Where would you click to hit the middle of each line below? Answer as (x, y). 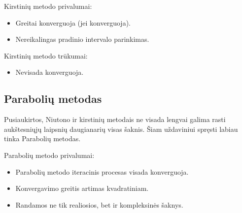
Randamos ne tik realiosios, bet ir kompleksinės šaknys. (99, 204)
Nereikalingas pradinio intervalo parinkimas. (82, 39)
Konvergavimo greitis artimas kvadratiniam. (82, 188)
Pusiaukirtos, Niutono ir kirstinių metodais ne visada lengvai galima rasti (115, 119)
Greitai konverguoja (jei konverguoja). (73, 22)
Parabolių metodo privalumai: (49, 155)
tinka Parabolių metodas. (42, 138)
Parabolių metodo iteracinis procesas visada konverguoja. (102, 171)
